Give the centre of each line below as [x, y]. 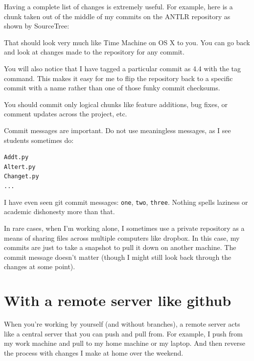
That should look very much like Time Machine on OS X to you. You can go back [127, 42]
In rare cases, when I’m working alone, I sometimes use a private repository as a [124, 228]
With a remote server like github [118, 300]
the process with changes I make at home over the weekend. [94, 352]
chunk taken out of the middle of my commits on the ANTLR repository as [117, 16]
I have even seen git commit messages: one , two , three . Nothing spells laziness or [126, 202]
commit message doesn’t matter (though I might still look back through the [118, 257]
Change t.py [22, 177]
